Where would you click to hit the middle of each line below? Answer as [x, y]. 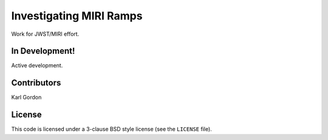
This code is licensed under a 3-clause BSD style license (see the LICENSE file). [111, 129]
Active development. [37, 65]
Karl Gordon [26, 98]
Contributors [36, 83]
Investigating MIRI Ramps [77, 16]
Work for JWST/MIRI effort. [45, 34]
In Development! [43, 51]
